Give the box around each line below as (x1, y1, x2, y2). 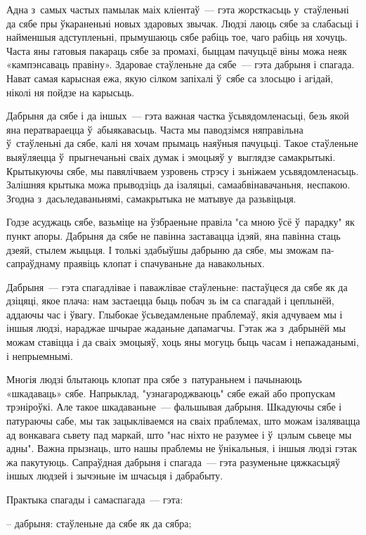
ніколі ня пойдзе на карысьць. (6, 84, 135, 99)
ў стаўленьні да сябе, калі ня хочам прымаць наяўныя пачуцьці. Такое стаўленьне (6, 136, 358, 150)
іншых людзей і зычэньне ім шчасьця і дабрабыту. (6, 468, 223, 483)
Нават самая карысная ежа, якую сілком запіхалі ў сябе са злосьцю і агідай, (6, 70, 334, 85)
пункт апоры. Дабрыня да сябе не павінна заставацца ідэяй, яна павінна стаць (6, 228, 341, 243)
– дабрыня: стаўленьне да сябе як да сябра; (6, 515, 192, 530)
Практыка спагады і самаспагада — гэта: (6, 492, 183, 506)
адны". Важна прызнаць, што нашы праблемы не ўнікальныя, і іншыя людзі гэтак (6, 441, 358, 456)
